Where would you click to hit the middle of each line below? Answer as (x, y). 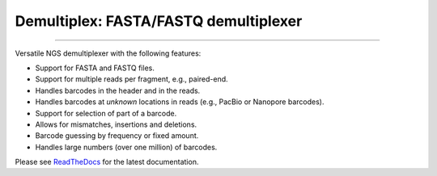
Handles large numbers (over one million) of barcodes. (126, 147)
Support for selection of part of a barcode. (106, 113)
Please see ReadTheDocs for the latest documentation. (107, 162)
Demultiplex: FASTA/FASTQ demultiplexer (159, 21)
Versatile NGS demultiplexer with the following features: (108, 53)
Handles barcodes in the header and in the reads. (118, 90)
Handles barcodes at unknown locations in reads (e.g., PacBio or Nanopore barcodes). (180, 102)
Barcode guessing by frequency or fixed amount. (117, 136)
